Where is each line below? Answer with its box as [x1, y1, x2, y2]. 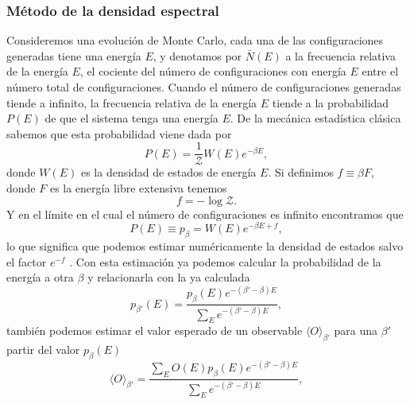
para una [334, 322, 378, 339]
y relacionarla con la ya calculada [87, 269, 250, 286]
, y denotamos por [153, 47, 242, 64]
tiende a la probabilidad [272, 94, 389, 111]
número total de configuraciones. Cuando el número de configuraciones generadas [6, 79, 401, 95]
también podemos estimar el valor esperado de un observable [6, 322, 303, 339]
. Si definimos [268, 164, 334, 181]
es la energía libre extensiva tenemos [49, 180, 227, 196]
